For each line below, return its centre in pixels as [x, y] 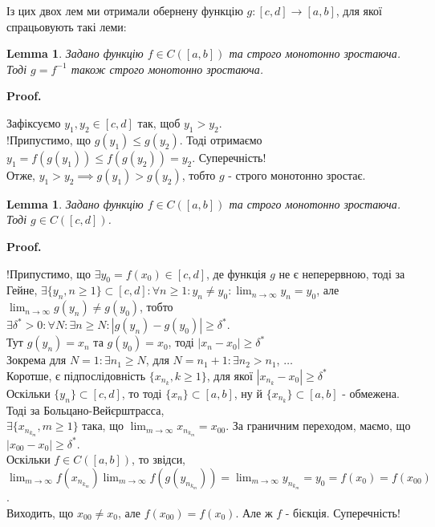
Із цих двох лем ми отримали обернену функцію [125, 10]
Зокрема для [37, 360]
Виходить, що [40, 512]
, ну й [248, 393]
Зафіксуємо [34, 122]
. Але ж [254, 512]
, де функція [236, 273]
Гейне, [22, 290]
